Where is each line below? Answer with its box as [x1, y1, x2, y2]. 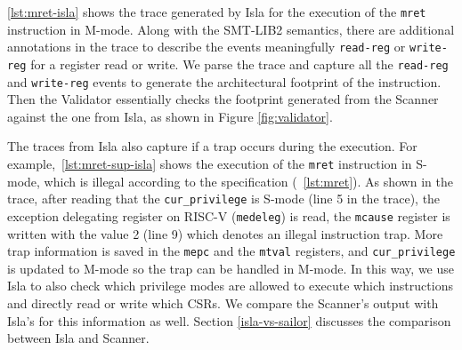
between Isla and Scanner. [7, 329, 150, 347]
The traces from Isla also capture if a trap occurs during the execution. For [7, 137, 417, 155]
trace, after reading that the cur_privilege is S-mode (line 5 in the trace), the [7, 189, 441, 208]
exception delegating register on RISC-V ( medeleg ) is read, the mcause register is [7, 206, 450, 225]
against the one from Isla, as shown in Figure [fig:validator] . [7, 107, 333, 125]
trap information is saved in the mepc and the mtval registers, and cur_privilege [7, 242, 456, 260]
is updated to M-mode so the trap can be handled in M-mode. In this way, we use [7, 259, 454, 277]
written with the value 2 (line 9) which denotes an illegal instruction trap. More [7, 224, 443, 243]
